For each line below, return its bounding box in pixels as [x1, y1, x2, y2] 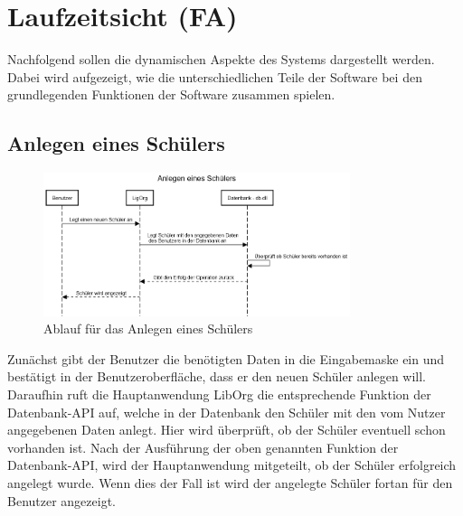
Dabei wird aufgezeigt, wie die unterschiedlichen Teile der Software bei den [7, 67, 422, 86]
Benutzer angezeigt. [7, 491, 116, 510]
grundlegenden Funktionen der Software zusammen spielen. [7, 85, 335, 104]
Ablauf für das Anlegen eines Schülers [43, 319, 253, 338]
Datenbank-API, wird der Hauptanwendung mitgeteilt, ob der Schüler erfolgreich [7, 455, 457, 474]
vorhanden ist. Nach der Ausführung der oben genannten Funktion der [7, 437, 399, 456]
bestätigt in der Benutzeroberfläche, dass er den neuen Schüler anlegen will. [7, 367, 427, 386]
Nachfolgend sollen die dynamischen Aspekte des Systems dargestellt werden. [7, 50, 435, 69]
